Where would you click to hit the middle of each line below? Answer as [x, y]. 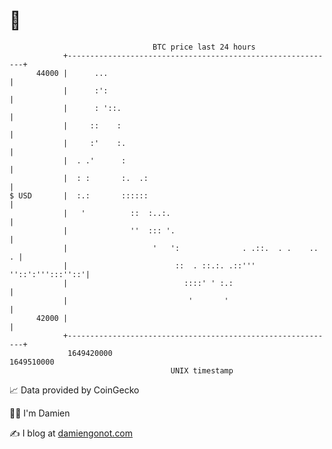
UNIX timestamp [202, 370]
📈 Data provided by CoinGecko [74, 390]
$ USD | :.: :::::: [79, 195]
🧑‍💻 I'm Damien [40, 413]
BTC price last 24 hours [204, 47]
